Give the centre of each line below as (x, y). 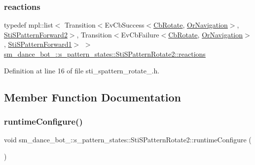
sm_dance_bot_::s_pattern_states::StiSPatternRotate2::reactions (105, 54)
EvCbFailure (140, 34)
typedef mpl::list (29, 25)
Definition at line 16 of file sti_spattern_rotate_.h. (82, 70)
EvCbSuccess (125, 25)
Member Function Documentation (93, 97)
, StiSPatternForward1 (38, 44)
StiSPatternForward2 (36, 34)
